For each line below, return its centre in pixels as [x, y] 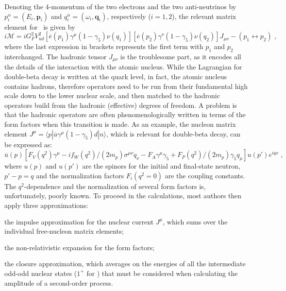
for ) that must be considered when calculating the [162, 273]
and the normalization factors [80, 175]
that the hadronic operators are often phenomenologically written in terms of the [125, 114]
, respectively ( [129, 16]
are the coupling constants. [205, 175]
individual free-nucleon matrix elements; [64, 231]
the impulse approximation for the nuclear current [79, 221]
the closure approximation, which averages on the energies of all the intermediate [125, 264]
